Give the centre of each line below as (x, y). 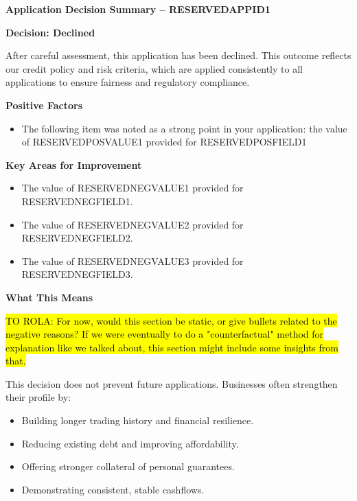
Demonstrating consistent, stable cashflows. (113, 489)
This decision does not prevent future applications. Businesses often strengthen (172, 383)
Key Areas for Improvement (74, 164)
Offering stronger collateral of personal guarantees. (128, 466)
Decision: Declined (50, 32)
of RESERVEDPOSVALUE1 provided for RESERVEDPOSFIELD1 (164, 142)
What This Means (49, 297)
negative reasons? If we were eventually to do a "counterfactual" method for (165, 334)
